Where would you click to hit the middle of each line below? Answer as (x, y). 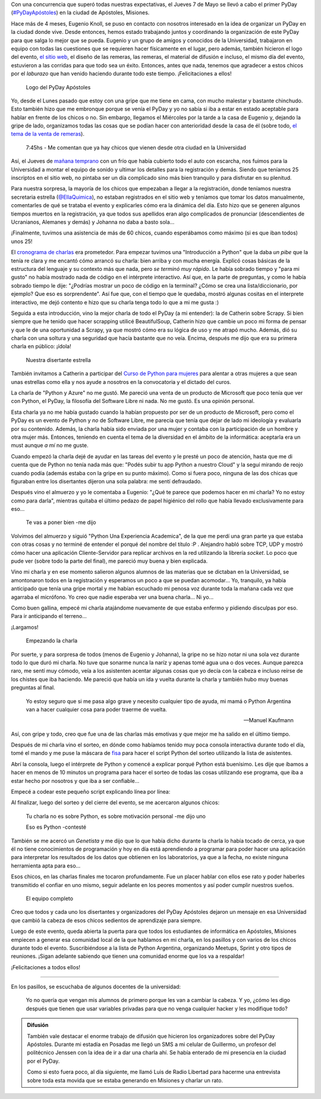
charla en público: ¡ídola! (41, 346)
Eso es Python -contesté (56, 827)
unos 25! (22, 241)
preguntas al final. (33, 688)
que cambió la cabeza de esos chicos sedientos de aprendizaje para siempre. (106, 920)
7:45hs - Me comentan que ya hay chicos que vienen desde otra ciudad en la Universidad (136, 147)
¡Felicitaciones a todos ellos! (45, 967)
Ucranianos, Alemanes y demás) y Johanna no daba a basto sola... (93, 222)
